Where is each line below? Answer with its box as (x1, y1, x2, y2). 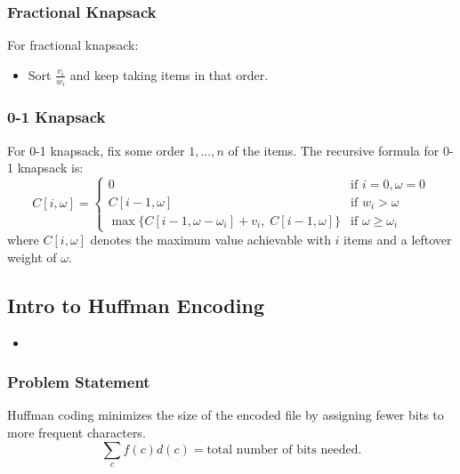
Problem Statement (7, 371, 150, 393)
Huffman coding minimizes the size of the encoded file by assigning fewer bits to (7, 406, 444, 424)
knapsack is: (17, 158, 84, 177)
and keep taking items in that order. (69, 65, 269, 84)
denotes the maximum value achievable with (90, 230, 331, 249)
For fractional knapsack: (7, 36, 139, 54)
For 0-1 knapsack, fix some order (7, 141, 185, 159)
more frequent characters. (7, 423, 146, 442)
